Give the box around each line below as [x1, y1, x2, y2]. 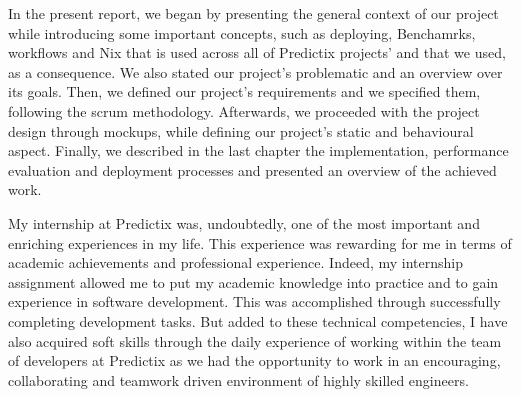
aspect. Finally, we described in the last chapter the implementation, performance [8, 140, 509, 161]
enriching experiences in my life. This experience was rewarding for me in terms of [8, 232, 512, 253]
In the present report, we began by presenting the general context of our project [8, 3, 499, 23]
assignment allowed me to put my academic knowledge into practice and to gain [8, 271, 499, 292]
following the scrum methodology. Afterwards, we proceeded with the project [8, 100, 480, 121]
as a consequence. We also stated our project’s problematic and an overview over [8, 61, 503, 82]
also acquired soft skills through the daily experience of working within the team [8, 330, 502, 351]
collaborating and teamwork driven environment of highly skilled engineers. [8, 369, 469, 390]
